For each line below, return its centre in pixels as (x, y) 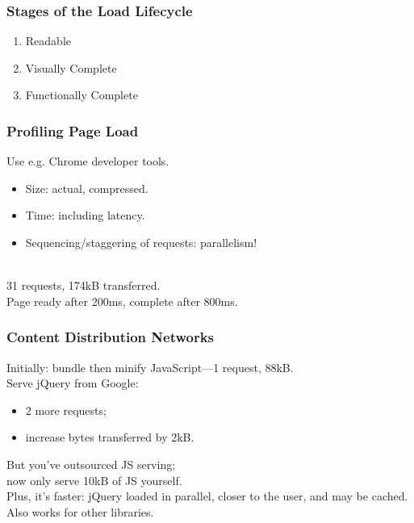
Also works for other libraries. (80, 511)
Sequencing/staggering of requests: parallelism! (141, 242)
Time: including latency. (85, 215)
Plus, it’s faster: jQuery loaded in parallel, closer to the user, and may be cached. (207, 496)
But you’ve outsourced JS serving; (91, 464)
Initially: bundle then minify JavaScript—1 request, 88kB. (150, 367)
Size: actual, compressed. (87, 188)
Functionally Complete (82, 95)
